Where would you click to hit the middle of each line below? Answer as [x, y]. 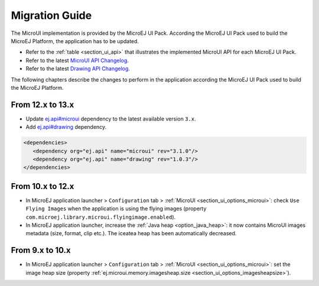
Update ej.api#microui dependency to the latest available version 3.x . [111, 119]
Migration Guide [51, 15]
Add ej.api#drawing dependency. [66, 127]
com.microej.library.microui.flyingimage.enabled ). [101, 217]
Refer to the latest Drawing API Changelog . [78, 69]
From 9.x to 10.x [41, 250]
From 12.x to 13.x [43, 104]
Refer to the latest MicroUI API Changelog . [77, 60]
